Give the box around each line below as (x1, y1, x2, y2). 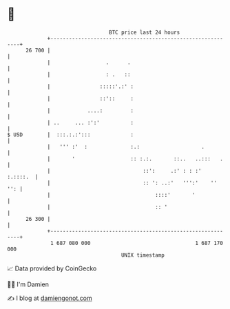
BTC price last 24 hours (109, 29, 180, 36)
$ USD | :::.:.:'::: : (7, 131, 134, 138)
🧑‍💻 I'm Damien (7, 280, 50, 288)
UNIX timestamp (121, 251, 165, 259)
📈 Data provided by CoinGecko (7, 264, 97, 273)
